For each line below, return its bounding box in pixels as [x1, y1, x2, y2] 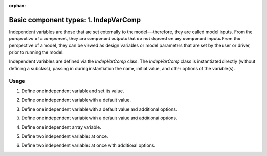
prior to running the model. [9, 49, 64, 55]
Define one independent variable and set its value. [21, 88, 124, 94]
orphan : [9, 3, 26, 8]
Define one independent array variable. [21, 124, 101, 130]
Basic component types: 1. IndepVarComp [9, 15, 141, 24]
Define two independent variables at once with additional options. [21, 142, 156, 148]
